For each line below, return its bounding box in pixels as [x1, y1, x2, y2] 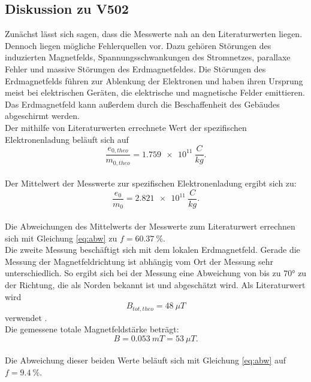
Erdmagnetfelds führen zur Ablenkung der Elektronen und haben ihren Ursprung [5, 74, 303, 87]
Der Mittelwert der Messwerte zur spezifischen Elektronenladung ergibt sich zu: [5, 177, 297, 190]
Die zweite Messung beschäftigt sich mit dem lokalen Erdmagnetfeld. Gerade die [5, 243, 300, 256]
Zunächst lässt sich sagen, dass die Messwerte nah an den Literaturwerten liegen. [5, 27, 303, 40]
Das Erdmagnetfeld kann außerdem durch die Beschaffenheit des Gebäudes [5, 97, 280, 110]
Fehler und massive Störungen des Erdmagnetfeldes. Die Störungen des [5, 62, 266, 75]
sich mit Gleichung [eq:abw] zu [5, 231, 117, 244]
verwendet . [5, 311, 47, 323]
